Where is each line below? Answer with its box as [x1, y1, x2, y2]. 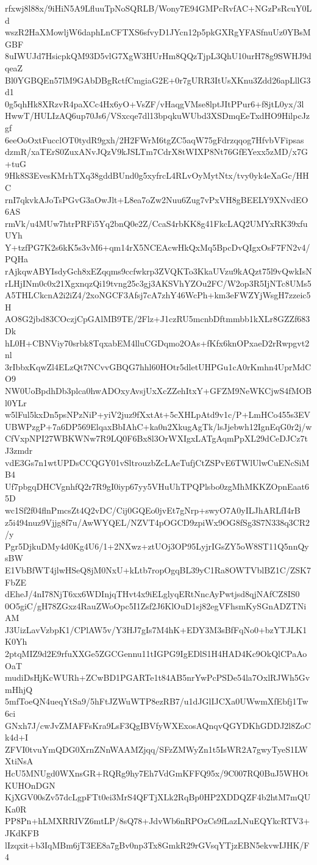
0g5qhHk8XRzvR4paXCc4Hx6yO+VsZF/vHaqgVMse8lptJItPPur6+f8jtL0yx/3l [5, 97, 304, 110]
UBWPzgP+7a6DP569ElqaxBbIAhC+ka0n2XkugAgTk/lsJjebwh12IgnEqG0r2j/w [5, 420, 312, 433]
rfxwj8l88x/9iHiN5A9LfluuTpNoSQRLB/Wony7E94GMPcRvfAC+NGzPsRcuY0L [5, 2, 312, 14]
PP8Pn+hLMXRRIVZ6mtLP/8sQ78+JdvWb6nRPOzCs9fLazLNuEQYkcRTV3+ [5, 814, 310, 827]
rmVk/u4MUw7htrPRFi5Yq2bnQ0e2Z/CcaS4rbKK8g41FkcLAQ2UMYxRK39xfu [5, 217, 308, 229]
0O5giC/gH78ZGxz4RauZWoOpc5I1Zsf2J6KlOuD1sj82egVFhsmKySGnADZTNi [5, 599, 307, 612]
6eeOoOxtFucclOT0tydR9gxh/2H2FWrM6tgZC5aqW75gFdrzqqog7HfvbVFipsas [5, 133, 304, 146]
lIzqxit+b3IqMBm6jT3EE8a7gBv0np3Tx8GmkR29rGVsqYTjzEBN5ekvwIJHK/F [5, 838, 310, 851]
